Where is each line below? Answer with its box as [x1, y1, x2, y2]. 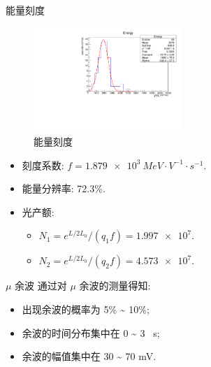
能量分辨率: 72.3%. [22, 181, 105, 196]
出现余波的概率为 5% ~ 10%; [22, 301, 150, 316]
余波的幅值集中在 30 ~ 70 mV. [22, 349, 157, 364]
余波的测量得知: [79, 278, 151, 293]
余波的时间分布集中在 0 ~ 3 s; [22, 325, 160, 340]
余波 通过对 [15, 278, 67, 293]
